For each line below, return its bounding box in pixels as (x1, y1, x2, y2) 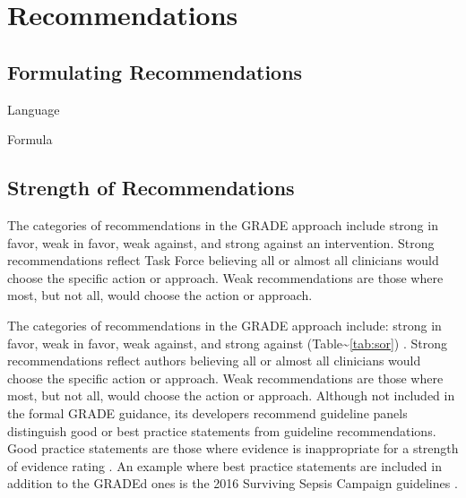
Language (7, 99, 60, 118)
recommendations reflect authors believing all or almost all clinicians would (7, 351, 421, 370)
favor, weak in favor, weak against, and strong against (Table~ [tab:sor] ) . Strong (7, 333, 447, 352)
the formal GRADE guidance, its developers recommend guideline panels (7, 403, 408, 422)
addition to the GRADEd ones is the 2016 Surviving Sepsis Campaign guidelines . (7, 474, 458, 493)
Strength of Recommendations (7, 174, 295, 202)
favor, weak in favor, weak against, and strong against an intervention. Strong (7, 233, 435, 252)
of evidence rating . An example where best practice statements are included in (7, 456, 442, 475)
